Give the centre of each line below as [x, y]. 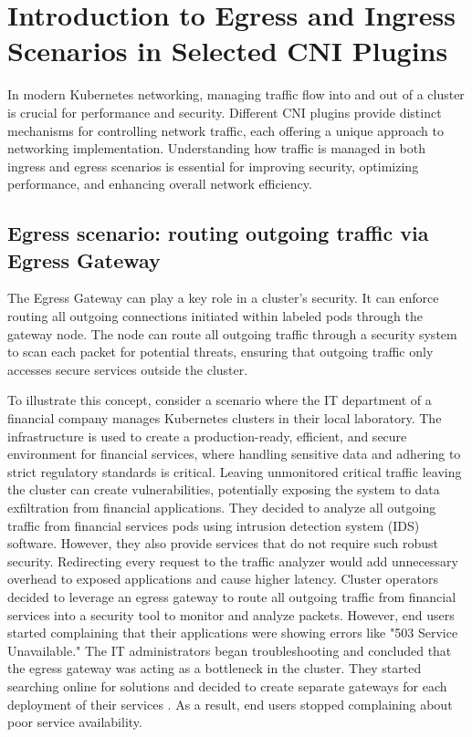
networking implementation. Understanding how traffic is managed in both [217, 148]
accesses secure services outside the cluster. [128, 369]
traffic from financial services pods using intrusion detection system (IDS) [214, 525]
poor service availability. [75, 722]
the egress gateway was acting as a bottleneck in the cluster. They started [215, 668]
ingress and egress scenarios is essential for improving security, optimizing [213, 166]
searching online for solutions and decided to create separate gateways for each [227, 685]
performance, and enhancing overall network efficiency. [160, 184]
